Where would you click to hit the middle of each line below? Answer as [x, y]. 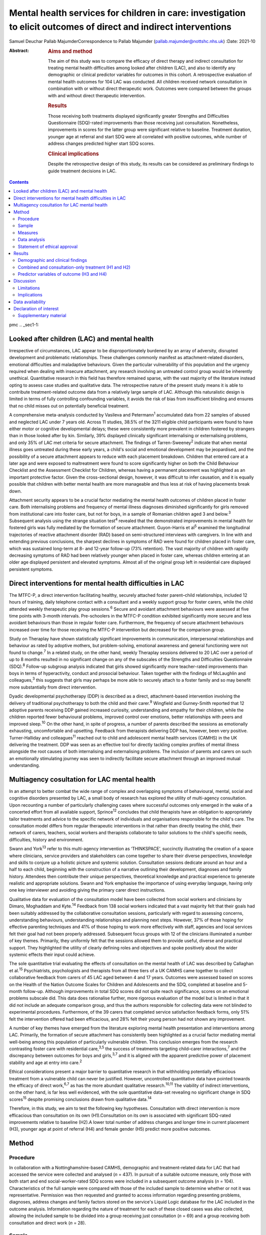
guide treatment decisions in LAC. [82, 171]
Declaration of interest [36, 309]
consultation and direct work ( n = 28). [48, 1223]
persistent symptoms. [31, 569]
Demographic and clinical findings [52, 260]
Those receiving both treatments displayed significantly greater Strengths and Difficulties [138, 116]
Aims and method [70, 51]
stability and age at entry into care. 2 [46, 1062]
